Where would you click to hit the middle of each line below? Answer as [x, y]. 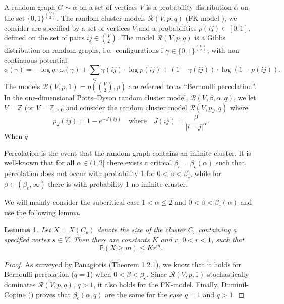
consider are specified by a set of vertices [67, 28]
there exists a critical [139, 163]
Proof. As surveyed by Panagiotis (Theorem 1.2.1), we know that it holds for [123, 264]
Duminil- [235, 284]
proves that [53, 294]
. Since [157, 274]
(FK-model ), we [211, 18]
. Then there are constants [109, 239]
